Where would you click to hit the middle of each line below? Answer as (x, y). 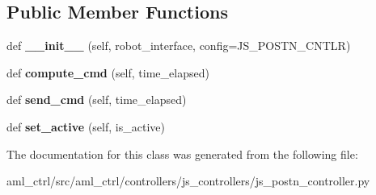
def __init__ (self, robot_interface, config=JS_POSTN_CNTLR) (179, 46)
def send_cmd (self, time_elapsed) (97, 100)
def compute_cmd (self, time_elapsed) (108, 72)
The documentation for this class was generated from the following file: (182, 154)
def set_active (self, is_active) (86, 126)
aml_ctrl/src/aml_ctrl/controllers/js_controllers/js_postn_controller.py (188, 181)
